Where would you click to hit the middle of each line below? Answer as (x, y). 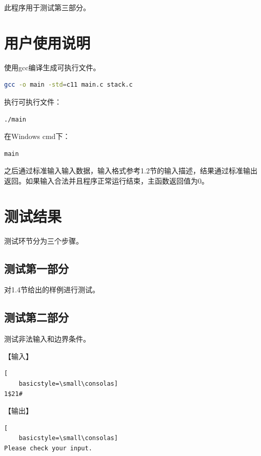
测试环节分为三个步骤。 (44, 240)
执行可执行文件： (33, 101)
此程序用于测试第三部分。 (47, 7)
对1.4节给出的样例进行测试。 (52, 290)
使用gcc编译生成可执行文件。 (52, 67)
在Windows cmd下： (37, 136)
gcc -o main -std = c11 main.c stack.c (68, 85)
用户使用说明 (47, 42)
